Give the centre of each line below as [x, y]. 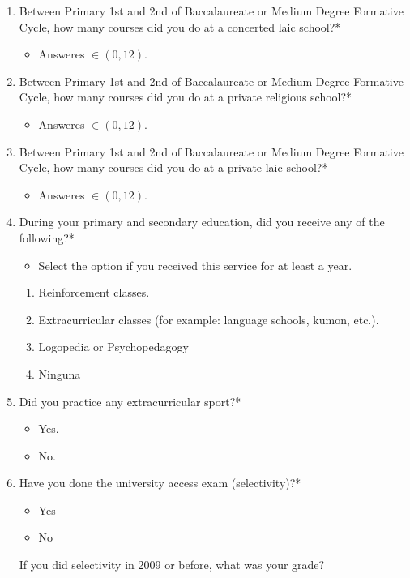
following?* [47, 237]
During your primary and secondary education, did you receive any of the [202, 222]
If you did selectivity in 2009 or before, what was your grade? [172, 565]
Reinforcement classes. [94, 292]
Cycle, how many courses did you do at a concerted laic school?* [180, 26]
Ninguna [60, 373]
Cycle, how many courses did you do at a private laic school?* [173, 167]
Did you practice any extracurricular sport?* [130, 401]
